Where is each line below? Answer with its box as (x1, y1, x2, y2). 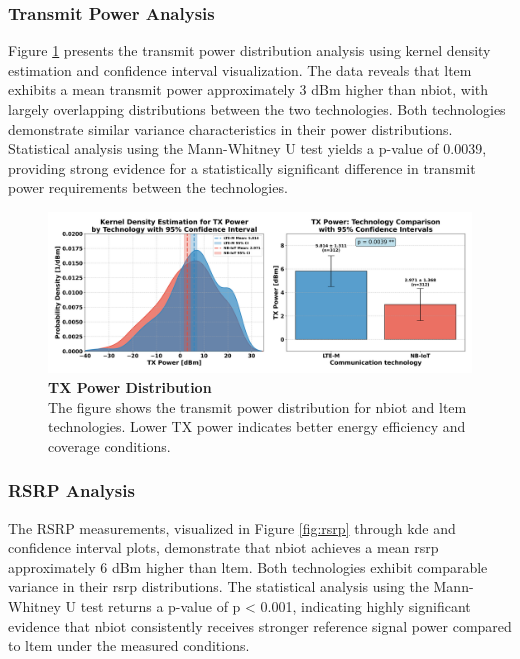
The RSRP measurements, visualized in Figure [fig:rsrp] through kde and (8, 517, 456, 538)
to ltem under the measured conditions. (8, 635, 250, 656)
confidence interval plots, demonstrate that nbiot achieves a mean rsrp (8, 537, 439, 558)
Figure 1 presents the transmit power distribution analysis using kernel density (8, 40, 491, 61)
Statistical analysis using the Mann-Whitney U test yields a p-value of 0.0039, (8, 138, 487, 159)
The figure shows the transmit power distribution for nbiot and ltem (48, 396, 467, 417)
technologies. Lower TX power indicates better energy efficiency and (48, 416, 466, 437)
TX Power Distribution (48, 377, 212, 398)
